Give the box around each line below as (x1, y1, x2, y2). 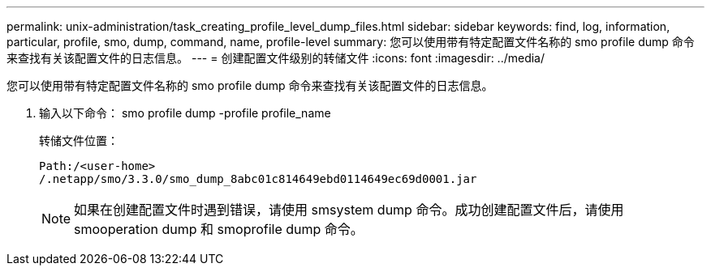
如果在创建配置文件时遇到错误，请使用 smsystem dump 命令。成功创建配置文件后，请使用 (74, 202, 624, 218)
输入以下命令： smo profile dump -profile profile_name (39, 106, 331, 120)
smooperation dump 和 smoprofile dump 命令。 (74, 221, 364, 237)
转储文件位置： (39, 134, 118, 147)
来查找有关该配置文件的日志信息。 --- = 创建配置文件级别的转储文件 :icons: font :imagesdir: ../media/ (6, 51, 545, 65)
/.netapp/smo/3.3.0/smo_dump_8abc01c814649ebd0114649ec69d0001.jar (39, 172, 477, 185)
